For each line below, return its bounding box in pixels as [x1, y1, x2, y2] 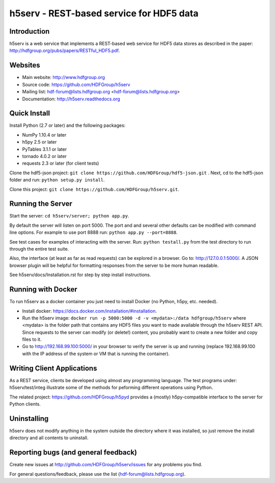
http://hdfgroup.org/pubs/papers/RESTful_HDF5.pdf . [9, 47, 120, 53]
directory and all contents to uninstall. [9, 435, 89, 441]
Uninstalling [9, 414, 49, 423]
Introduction [9, 27, 50, 36]
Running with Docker [9, 285, 77, 294]
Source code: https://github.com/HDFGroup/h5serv [22, 82, 130, 88]
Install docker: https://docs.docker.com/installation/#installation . [22, 308, 157, 314]
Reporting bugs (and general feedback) [9, 448, 137, 457]
